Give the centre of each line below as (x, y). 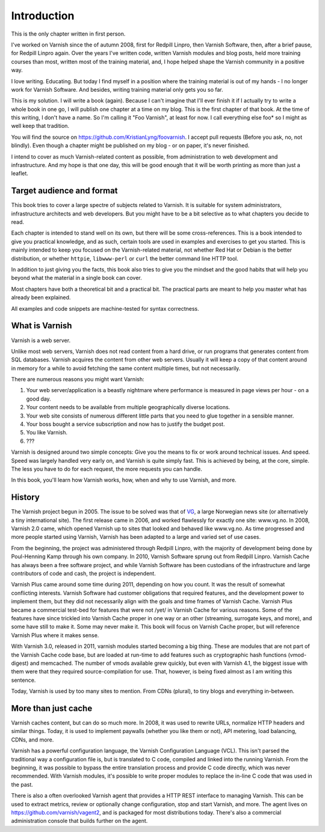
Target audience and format (64, 191)
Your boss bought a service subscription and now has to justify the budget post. (125, 424)
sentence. (23, 680)
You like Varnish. (47, 433)
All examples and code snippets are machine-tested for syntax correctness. (105, 308)
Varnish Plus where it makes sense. (55, 635)
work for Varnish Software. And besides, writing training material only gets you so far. (117, 89)
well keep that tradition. (40, 126)
